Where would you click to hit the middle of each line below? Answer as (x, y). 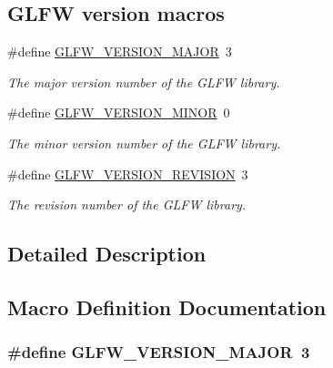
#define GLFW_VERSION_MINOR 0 (119, 112)
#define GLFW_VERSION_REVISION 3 (128, 174)
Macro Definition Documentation (167, 307)
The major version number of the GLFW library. (144, 82)
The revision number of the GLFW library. (127, 204)
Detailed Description (107, 254)
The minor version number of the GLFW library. (144, 143)
